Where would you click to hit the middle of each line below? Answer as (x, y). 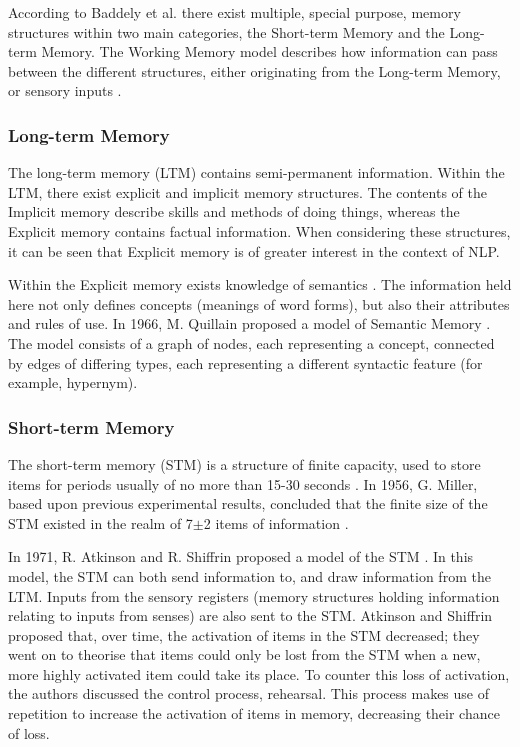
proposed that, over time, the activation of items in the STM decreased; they (244, 634)
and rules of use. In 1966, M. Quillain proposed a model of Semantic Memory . (249, 323)
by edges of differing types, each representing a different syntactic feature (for (245, 362)
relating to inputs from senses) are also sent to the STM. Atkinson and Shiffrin (250, 615)
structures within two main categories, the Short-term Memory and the (226, 31)
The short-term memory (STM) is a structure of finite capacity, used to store (244, 463)
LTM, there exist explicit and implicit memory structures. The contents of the (247, 191)
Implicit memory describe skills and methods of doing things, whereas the (234, 211)
